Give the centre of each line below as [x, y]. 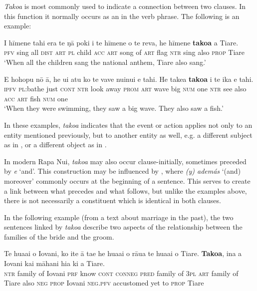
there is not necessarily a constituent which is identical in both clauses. [113, 200]
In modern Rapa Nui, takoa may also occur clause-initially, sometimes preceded [125, 161]
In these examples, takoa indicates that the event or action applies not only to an [128, 125]
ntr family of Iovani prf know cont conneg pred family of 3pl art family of [121, 273]
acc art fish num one [36, 98]
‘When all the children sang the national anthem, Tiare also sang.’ [105, 62]
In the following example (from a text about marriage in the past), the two [119, 217]
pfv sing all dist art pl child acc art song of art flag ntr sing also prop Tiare [125, 52]
